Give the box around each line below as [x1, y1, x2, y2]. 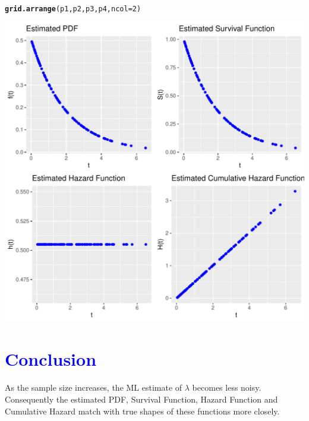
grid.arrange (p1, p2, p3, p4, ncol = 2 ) [5, 5, 141, 13]
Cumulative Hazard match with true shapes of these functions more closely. [5, 404, 280, 417]
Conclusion [5, 347, 97, 371]
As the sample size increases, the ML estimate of [5, 381, 182, 394]
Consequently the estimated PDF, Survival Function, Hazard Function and [5, 392, 278, 405]
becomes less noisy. [192, 381, 261, 394]
